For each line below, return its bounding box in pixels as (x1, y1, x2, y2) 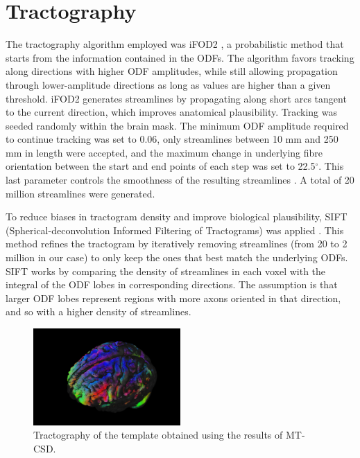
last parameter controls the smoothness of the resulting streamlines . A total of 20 (6, 173, 354, 187)
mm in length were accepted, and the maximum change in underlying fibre (6, 145, 323, 159)
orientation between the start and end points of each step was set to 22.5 (6, 159, 316, 173)
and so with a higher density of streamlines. (6, 304, 191, 319)
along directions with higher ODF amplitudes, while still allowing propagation (6, 64, 338, 78)
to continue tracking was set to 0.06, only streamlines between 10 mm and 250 (6, 132, 338, 146)
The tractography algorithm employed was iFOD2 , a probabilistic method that (6, 37, 344, 51)
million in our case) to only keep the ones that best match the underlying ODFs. (6, 250, 348, 265)
